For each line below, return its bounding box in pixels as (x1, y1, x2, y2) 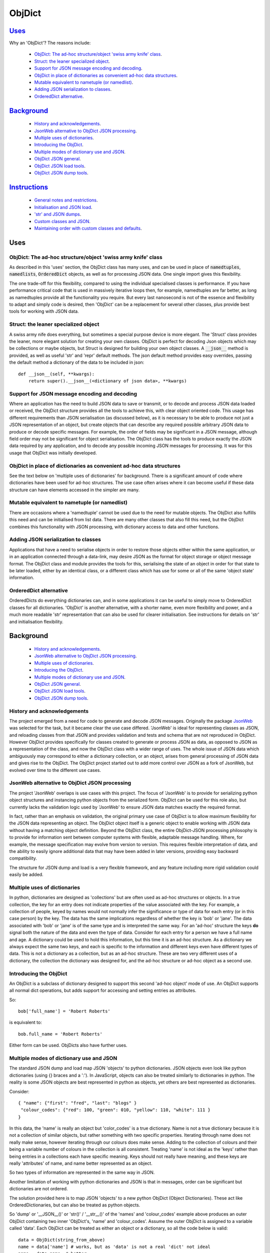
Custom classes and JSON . (34, 218, 91, 224)
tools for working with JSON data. (9, 308, 79, 314)
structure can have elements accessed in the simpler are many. (9, 487, 140, 493)
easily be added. (9, 872, 43, 878)
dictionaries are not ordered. (9, 1186, 68, 1192)
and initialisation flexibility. (9, 618, 63, 624)
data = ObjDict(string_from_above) (18, 1237, 105, 1242)
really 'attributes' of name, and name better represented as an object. (9, 1160, 152, 1166)
